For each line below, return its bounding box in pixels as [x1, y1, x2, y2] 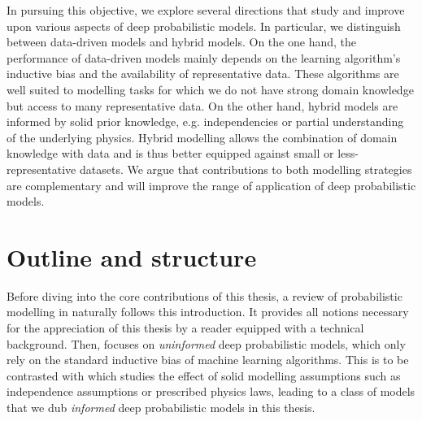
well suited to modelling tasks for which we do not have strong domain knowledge [7, 80, 414, 98]
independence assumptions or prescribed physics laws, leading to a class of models [7, 383, 415, 400]
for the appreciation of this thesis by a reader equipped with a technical [7, 319, 364, 336]
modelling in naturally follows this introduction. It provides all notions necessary [7, 303, 409, 320]
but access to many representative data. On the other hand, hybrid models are [7, 97, 398, 114]
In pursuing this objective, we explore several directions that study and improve [7, 2, 405, 18]
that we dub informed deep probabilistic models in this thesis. [7, 399, 315, 415]
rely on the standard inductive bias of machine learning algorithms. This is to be [7, 351, 409, 368]
